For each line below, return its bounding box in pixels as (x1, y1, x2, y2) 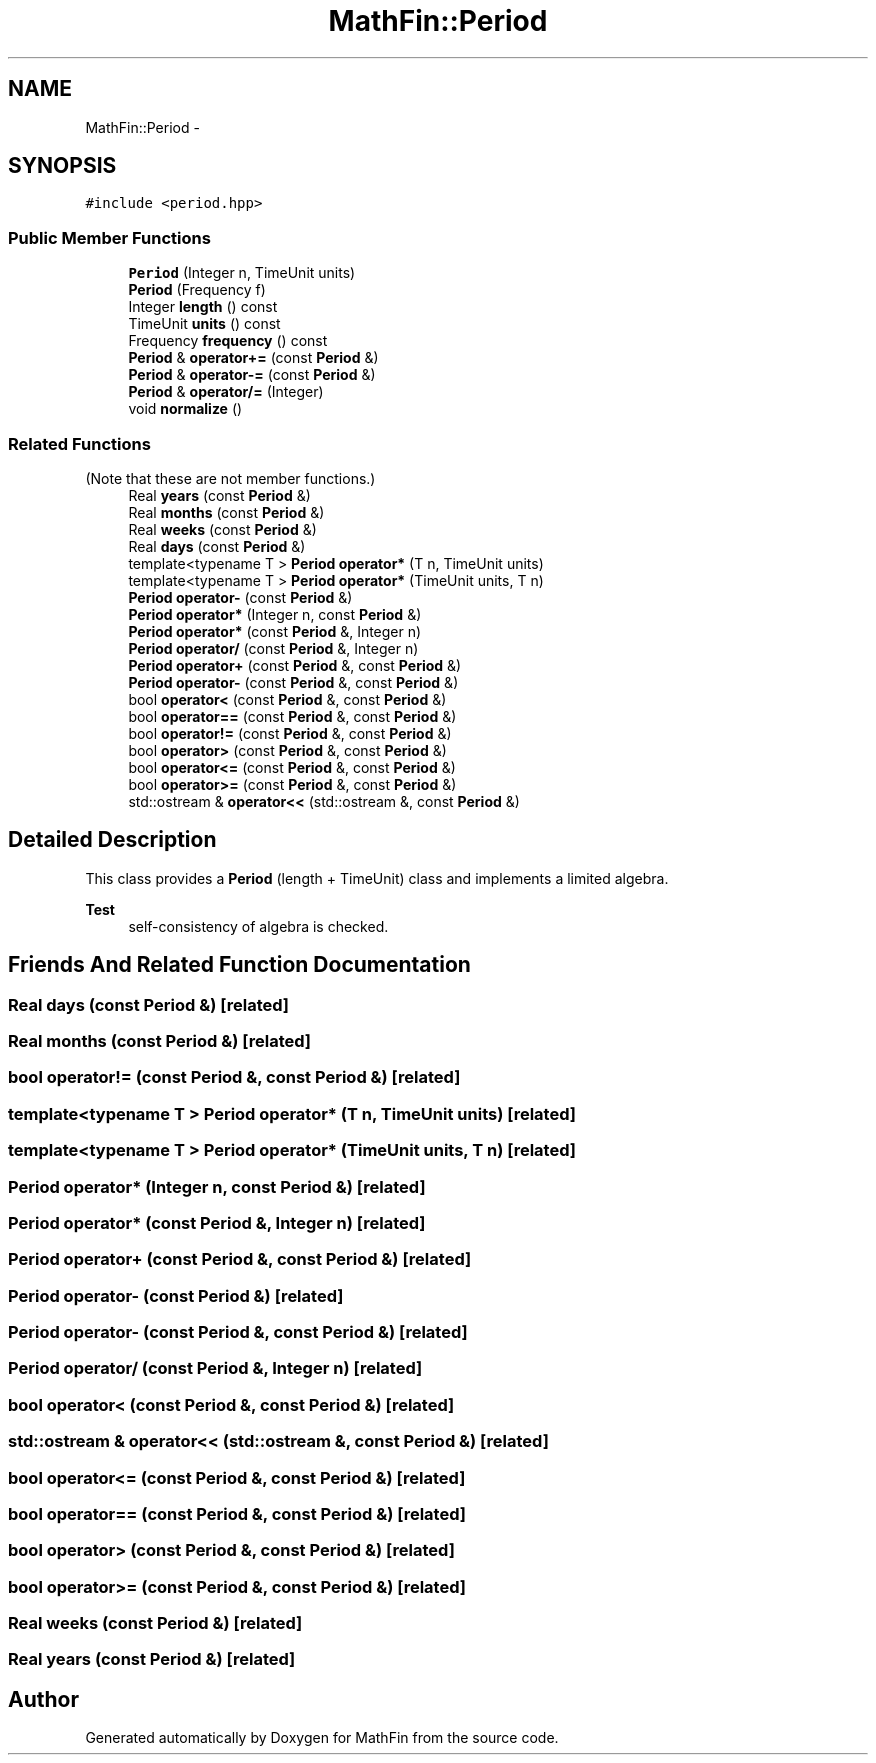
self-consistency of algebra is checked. (128, 917, 389, 935)
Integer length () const (128, 298, 278, 316)
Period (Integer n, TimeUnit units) (128, 264, 356, 282)
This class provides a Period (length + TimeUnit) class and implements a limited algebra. (85, 869, 669, 887)
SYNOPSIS (8, 153, 117, 179)
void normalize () (128, 400, 243, 418)
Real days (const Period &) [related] (8, 994, 290, 1015)
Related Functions (8, 433, 151, 454)
